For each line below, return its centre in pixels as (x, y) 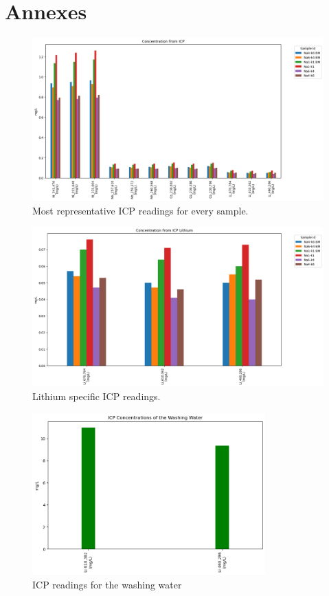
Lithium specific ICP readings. (97, 396)
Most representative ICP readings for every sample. (140, 210)
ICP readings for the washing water (107, 584)
